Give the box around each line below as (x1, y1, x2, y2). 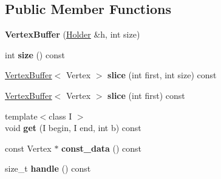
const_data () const (61, 141, 142, 154)
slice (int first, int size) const (107, 69, 217, 81)
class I (49, 109, 72, 122)
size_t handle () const (5, 162, 91, 175)
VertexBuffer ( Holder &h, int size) (5, 28, 140, 41)
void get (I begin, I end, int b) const (5, 121, 141, 134)
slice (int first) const (107, 89, 185, 101)
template (5, 109, 38, 122)
